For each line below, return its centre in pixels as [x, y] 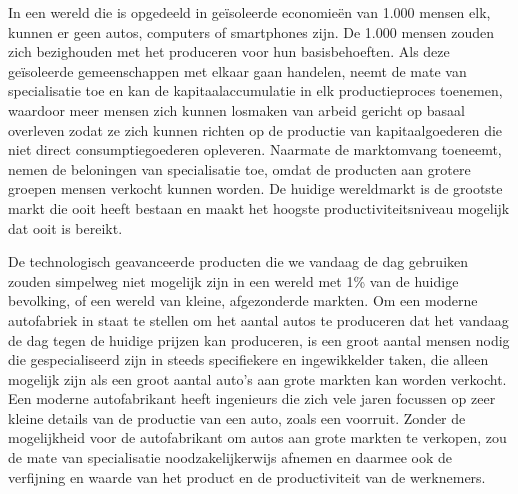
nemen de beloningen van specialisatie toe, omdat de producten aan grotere [239, 168]
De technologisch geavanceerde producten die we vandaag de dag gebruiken [238, 261]
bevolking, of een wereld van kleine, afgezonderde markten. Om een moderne [243, 300]
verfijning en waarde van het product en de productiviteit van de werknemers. [247, 476]
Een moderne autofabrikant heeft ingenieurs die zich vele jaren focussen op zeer [252, 398]
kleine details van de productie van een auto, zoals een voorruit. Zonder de [237, 417]
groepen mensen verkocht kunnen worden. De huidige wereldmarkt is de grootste [255, 188]
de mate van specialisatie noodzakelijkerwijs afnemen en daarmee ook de [230, 457]
